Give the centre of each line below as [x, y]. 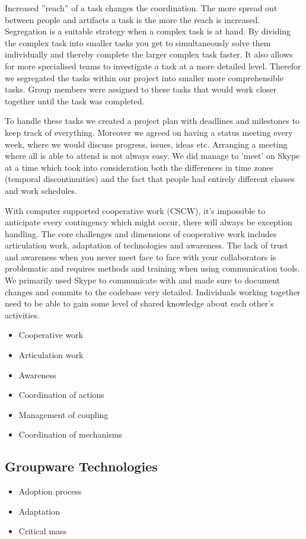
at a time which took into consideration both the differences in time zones [139, 167]
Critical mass [43, 531]
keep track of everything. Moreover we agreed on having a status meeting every [149, 132]
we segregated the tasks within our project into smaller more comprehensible [144, 77]
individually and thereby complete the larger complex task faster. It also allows [149, 54]
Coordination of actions [61, 395]
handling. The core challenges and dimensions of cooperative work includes [141, 233]
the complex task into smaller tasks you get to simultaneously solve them [138, 42]
